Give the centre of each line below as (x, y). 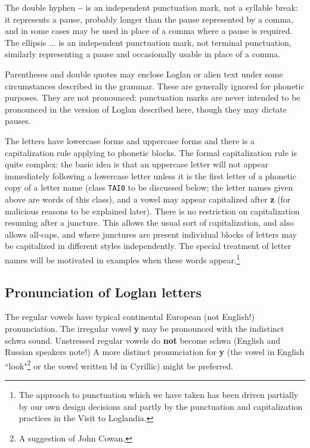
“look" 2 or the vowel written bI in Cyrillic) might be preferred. (119, 365)
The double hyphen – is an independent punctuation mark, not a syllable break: (151, 7)
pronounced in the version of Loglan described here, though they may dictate (146, 109)
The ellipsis (26, 42)
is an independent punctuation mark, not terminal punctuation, (175, 42)
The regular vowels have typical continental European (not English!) (130, 317)
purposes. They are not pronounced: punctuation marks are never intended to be (153, 97)
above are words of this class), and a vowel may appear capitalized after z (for (148, 199)
